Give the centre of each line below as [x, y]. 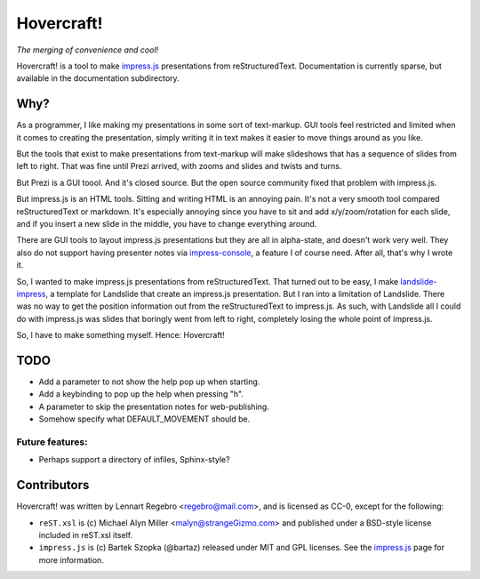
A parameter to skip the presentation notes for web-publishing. [154, 406]
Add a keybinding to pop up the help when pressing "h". [141, 394]
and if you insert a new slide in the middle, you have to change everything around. [167, 223]
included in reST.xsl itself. [86, 535]
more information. [71, 559]
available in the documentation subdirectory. [98, 78]
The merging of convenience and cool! [88, 50]
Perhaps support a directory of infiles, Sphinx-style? [134, 460]
